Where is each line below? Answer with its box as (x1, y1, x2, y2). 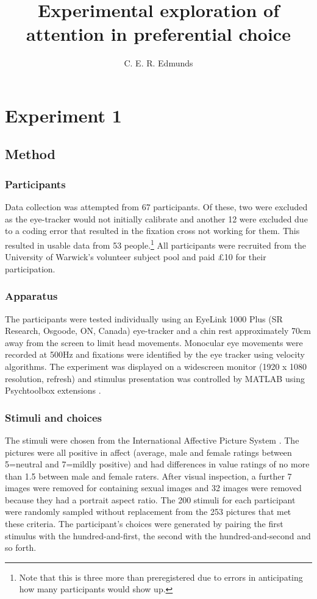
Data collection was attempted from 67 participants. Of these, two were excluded (5, 200, 308, 213)
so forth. (5, 541, 37, 554)
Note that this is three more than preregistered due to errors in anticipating (19, 570, 303, 583)
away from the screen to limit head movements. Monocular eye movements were (5, 336, 303, 349)
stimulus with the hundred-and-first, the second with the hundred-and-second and (5, 529, 311, 542)
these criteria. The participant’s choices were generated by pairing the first (5, 517, 283, 530)
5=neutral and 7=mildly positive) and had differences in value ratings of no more (5, 458, 310, 470)
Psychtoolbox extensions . (5, 384, 101, 397)
